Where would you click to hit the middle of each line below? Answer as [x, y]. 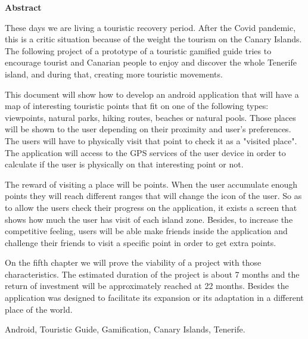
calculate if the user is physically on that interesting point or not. [124, 164]
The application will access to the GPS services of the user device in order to [145, 152]
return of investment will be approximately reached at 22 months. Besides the [147, 286]
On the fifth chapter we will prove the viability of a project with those [133, 262]
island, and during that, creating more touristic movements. [114, 74]
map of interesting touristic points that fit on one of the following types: [137, 106]
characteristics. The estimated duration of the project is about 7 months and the [152, 274]
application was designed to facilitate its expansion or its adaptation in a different [154, 298]
